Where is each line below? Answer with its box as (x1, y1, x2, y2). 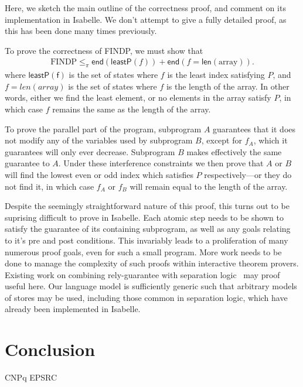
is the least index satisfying (167, 69, 265, 81)
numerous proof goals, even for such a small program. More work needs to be (5, 245, 282, 258)
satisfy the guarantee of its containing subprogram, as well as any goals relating (5, 222, 291, 235)
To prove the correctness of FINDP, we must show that (5, 44, 203, 56)
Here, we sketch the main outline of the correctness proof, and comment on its (5, 2, 286, 13)
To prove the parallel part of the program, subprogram (5, 122, 202, 135)
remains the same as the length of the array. (52, 102, 211, 115)
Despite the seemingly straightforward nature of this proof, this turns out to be (5, 200, 290, 212)
